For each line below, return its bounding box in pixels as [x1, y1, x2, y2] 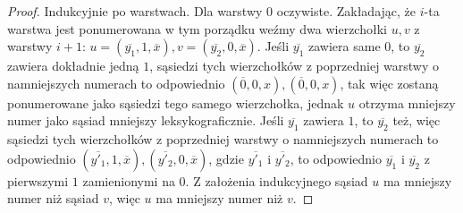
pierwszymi [7, 171, 69, 190]
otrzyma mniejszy [358, 93, 456, 112]
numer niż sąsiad [7, 189, 99, 208]
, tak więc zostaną [340, 73, 439, 92]
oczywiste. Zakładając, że [276, 2, 417, 20]
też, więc [392, 111, 441, 130]
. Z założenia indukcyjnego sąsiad [185, 171, 368, 190]
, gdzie [208, 149, 244, 167]
